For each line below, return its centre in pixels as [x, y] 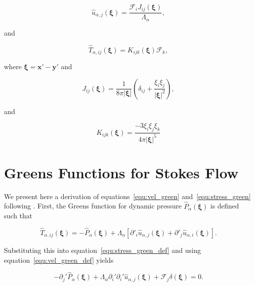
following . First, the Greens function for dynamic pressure [93, 206]
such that [18, 216]
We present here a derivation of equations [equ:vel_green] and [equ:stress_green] [127, 196]
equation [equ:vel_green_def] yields [59, 260]
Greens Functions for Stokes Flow [121, 172]
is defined [225, 206]
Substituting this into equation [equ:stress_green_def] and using [103, 250]
